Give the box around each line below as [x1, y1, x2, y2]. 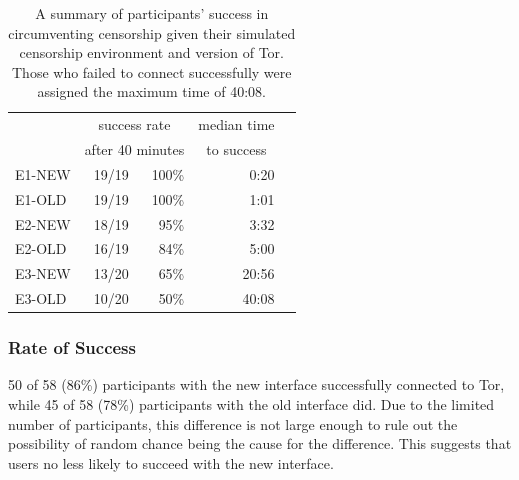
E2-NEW [15, 213, 71, 234]
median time [198, 114, 275, 135]
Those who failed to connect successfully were [11, 61, 292, 82]
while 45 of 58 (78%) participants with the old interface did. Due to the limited [8, 394, 495, 415]
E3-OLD [15, 288, 67, 309]
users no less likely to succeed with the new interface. [8, 452, 334, 473]
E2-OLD [15, 238, 67, 259]
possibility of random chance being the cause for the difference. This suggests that [8, 433, 512, 454]
